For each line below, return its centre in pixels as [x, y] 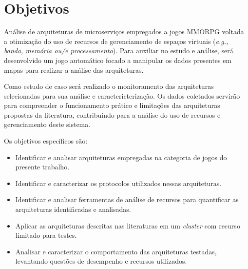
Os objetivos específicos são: [46, 141]
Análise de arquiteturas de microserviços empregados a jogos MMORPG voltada [124, 31]
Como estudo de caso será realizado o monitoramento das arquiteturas [109, 86]
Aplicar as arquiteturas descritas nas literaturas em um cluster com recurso [128, 225]
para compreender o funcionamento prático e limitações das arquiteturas [112, 105]
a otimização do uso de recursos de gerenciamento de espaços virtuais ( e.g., [116, 41]
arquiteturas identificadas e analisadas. [73, 209]
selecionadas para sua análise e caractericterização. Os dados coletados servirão [122, 95]
